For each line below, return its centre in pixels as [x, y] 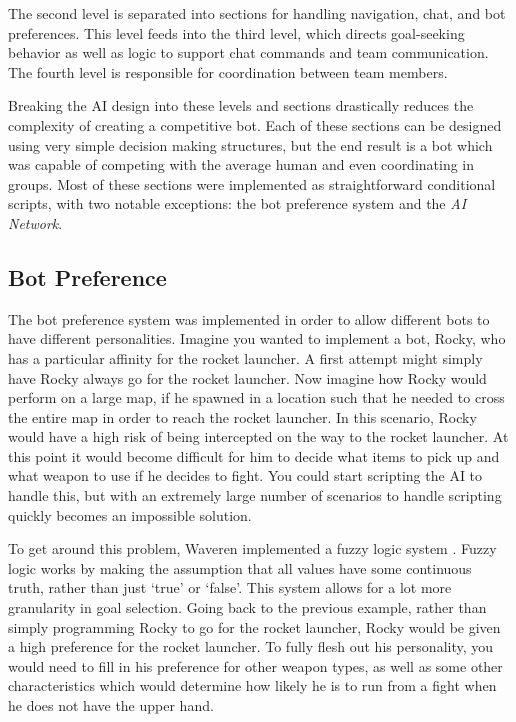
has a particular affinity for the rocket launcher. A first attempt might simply [245, 357]
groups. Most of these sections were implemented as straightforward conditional [252, 183]
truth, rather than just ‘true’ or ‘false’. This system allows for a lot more [230, 587]
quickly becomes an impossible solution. [130, 514]
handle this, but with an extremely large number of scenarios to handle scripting [255, 495]
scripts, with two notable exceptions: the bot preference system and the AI [237, 203]
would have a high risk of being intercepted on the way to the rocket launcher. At [258, 436]
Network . [35, 222]
